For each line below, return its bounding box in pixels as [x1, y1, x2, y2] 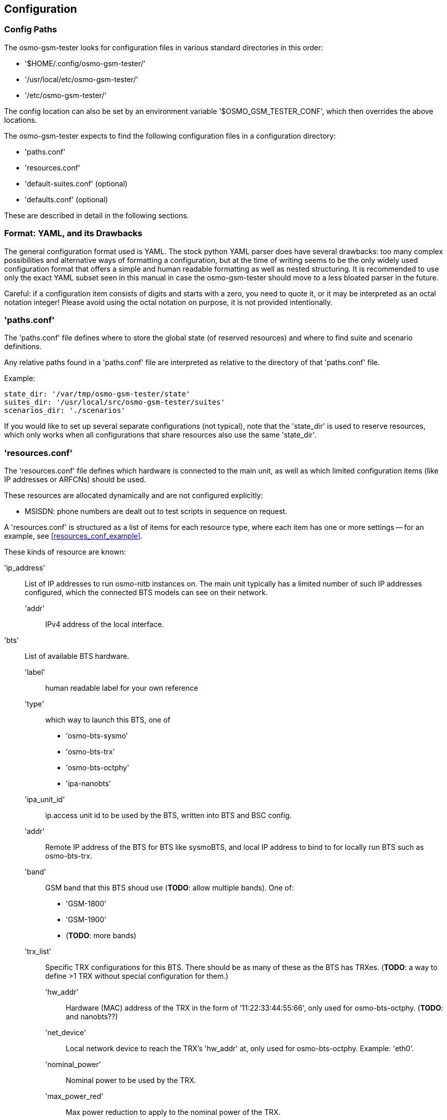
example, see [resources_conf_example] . [4, 531, 143, 541]
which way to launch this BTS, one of [45, 715, 171, 725]
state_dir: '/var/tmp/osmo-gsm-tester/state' [4, 390, 191, 398]
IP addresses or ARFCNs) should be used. [4, 475, 146, 484]
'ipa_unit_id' [25, 795, 65, 804]
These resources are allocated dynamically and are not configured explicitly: [4, 491, 263, 500]
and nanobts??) [66, 1012, 118, 1021]
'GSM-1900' [66, 915, 106, 924]
